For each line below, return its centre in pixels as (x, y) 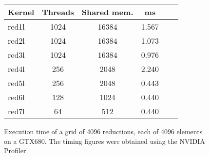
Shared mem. (107, 12)
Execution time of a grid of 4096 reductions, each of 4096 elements (103, 131)
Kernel (21, 12)
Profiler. (16, 150)
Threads (58, 12)
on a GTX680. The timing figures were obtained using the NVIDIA (104, 141)
